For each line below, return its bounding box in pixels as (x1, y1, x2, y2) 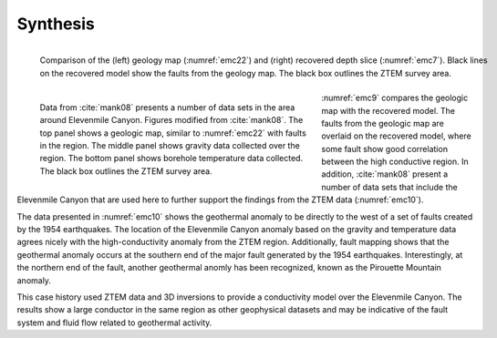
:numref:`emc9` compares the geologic (321, 92, 469, 104)
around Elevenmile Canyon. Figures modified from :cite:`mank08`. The (39, 115, 304, 126)
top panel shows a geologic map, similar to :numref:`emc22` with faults (39, 128, 307, 138)
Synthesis (16, 14, 96, 34)
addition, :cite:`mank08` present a (321, 169, 449, 179)
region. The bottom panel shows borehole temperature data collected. (39, 153, 304, 164)
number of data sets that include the (321, 181, 458, 192)
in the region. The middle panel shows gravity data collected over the (39, 140, 300, 151)
